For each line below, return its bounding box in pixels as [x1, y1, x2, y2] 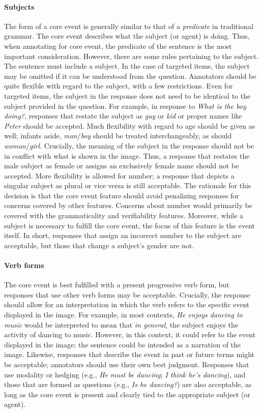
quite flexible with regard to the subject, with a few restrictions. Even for [4, 80, 233, 91]
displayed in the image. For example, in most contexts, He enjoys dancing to [4, 309, 243, 320]
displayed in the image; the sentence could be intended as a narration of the [4, 339, 241, 349]
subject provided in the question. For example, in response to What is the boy [4, 100, 246, 111]
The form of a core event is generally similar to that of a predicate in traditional [4, 20, 253, 31]
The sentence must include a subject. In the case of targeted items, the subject [4, 61, 250, 71]
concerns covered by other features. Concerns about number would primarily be [4, 200, 252, 211]
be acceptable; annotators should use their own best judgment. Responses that [4, 359, 249, 369]
